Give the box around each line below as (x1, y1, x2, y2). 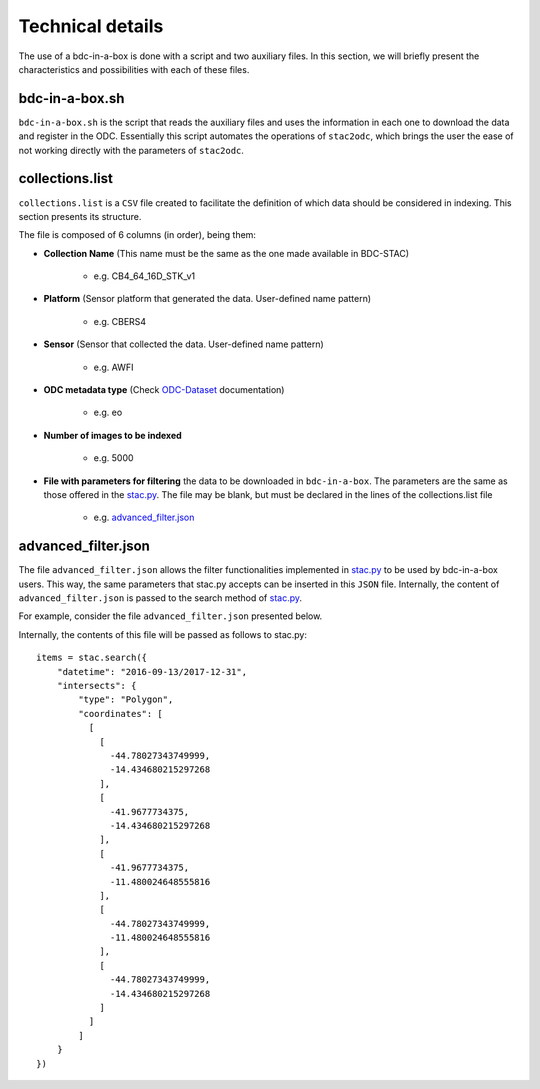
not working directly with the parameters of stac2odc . (18, 144, 245, 156)
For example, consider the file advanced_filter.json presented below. (18, 610, 323, 622)
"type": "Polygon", (78, 694, 174, 705)
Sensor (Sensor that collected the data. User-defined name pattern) (43, 338, 324, 350)
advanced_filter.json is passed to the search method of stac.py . (18, 592, 303, 604)
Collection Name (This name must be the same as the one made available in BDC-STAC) (43, 247, 410, 259)
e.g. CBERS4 (93, 315, 147, 327)
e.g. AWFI (93, 361, 134, 373)
